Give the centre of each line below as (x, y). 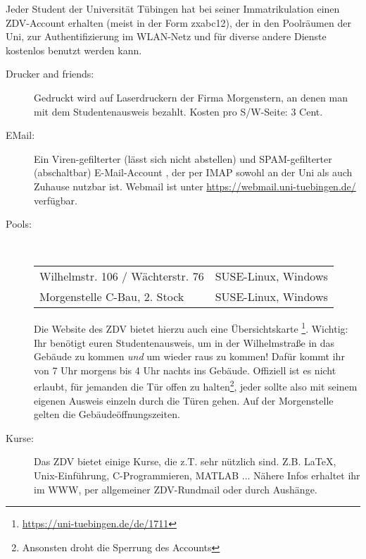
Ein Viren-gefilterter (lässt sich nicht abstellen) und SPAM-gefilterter (183, 158)
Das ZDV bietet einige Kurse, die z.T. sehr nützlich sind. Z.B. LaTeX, (185, 461)
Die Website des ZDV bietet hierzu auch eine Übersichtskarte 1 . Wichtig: (191, 327)
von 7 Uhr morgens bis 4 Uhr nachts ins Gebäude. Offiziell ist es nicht (185, 370)
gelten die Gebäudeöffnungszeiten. (107, 414)
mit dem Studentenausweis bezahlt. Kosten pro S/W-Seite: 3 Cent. (178, 111)
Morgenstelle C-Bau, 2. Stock (112, 297)
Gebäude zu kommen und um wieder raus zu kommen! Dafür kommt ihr (189, 356)
